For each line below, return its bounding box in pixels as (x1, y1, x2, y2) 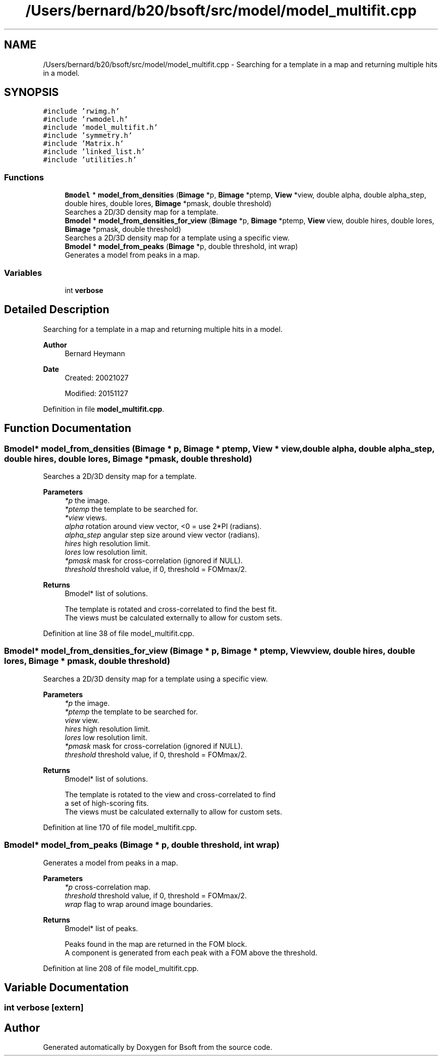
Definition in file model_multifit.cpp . (43, 404, 164, 413)
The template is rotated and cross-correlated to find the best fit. (65, 605, 277, 613)
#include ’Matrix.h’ (43, 139, 124, 148)
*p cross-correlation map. (65, 882, 151, 891)
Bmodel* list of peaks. (65, 924, 138, 933)
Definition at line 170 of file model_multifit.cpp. (43, 823, 197, 832)
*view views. (65, 513, 107, 522)
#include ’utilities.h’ (43, 156, 137, 164)
